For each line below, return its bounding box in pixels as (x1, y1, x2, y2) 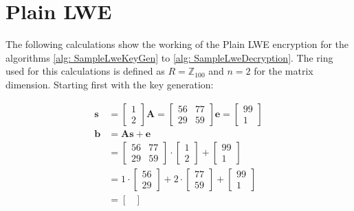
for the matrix (254, 64, 313, 78)
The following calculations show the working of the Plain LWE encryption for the (5, 37, 349, 51)
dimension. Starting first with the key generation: (5, 77, 214, 91)
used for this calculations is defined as (5, 64, 165, 78)
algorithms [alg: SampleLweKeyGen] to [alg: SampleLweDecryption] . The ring (5, 50, 333, 64)
